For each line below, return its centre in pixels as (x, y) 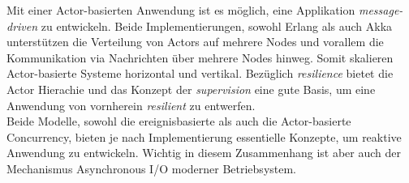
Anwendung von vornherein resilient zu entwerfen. (131, 105)
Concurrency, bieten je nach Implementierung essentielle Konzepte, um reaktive (204, 136)
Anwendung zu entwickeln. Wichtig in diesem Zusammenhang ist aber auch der (204, 153)
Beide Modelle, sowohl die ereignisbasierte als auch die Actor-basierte (179, 121)
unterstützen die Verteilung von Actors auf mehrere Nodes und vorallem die (195, 42)
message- (381, 10)
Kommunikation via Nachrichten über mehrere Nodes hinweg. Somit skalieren (200, 57)
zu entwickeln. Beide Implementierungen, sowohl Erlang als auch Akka (217, 26)
